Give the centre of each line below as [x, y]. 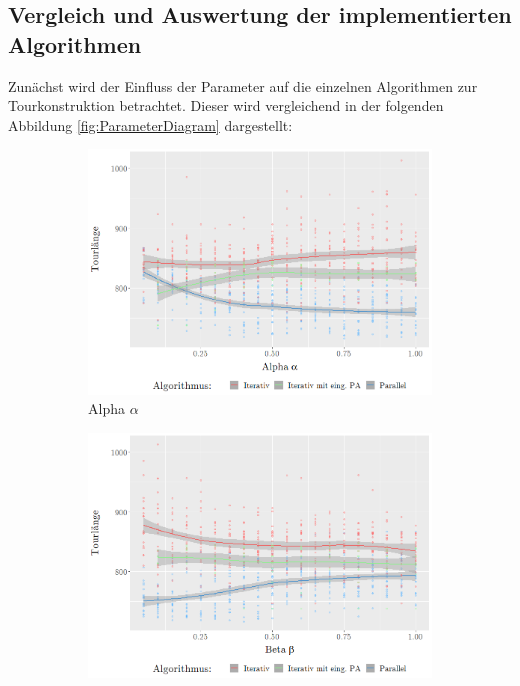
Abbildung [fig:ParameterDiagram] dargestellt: [150, 124]
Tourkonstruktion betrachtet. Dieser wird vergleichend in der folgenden [226, 105]
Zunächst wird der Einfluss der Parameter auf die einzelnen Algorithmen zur [243, 85]
